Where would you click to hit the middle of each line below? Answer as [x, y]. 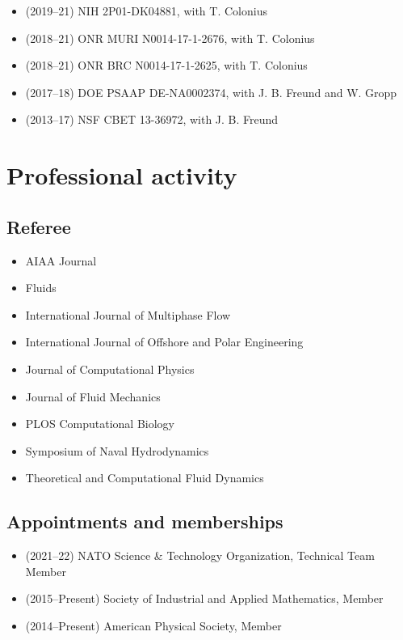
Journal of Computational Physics [110, 369]
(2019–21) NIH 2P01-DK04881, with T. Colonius [146, 11]
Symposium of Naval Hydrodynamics [117, 450]
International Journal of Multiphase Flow [128, 314]
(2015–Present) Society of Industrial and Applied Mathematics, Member [204, 598]
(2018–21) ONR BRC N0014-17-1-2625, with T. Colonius [166, 65]
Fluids [41, 288]
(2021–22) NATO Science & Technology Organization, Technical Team [200, 555]
